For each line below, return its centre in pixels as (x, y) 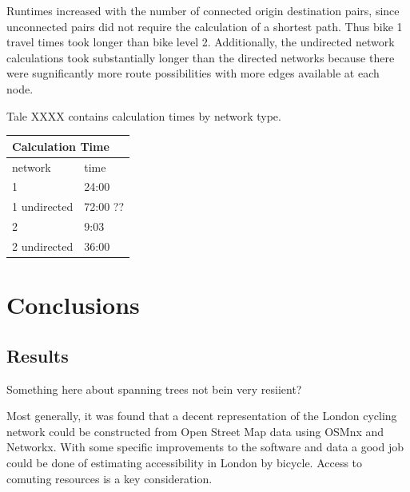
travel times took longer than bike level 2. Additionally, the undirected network (201, 42)
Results (38, 355)
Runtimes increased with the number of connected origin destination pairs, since (203, 10)
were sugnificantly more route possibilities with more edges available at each (193, 73)
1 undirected (43, 206)
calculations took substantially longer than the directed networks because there (201, 57)
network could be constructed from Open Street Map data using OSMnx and (195, 431)
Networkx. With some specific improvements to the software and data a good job (205, 447)
